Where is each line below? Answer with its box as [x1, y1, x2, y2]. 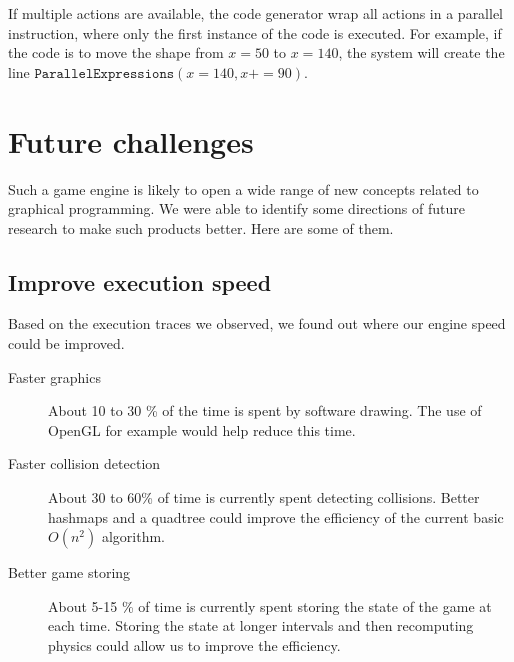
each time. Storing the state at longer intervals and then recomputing [48, 615, 474, 636]
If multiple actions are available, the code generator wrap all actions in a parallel [8, 3, 504, 23]
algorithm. [101, 526, 165, 547]
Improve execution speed [8, 266, 272, 297]
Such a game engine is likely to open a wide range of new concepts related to [8, 178, 479, 199]
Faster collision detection [8, 453, 161, 474]
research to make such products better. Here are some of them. [8, 217, 394, 238]
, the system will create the [338, 42, 505, 63]
